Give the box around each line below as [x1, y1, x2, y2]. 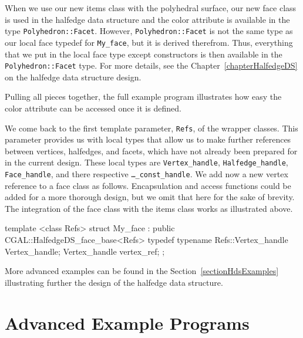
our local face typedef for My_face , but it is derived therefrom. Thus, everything [5, 36, 293, 48]
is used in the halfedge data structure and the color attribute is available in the [5, 13, 290, 25]
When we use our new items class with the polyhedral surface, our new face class [5, 2, 297, 13]
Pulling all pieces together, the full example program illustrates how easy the [5, 90, 282, 103]
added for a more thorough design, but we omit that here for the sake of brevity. [5, 191, 295, 203]
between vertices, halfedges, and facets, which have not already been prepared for [5, 144, 298, 157]
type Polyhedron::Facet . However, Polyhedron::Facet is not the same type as [5, 25, 293, 37]
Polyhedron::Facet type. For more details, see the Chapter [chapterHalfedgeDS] [5, 59, 298, 72]
